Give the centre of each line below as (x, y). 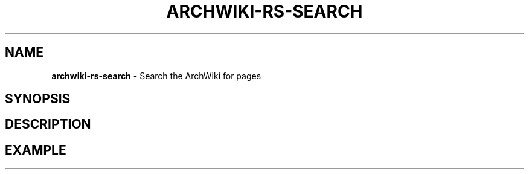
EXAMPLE (36, 150)
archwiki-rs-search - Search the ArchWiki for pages (156, 76)
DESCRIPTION (48, 124)
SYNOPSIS (38, 99)
